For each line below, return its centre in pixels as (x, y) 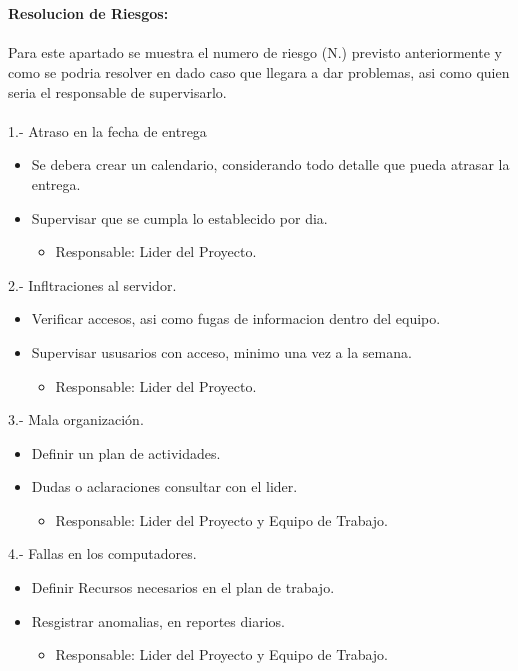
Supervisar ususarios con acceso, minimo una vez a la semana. (221, 351)
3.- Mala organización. (76, 419)
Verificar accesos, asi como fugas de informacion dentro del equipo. (236, 318)
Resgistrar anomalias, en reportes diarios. (158, 620)
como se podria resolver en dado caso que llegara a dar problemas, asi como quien (259, 71)
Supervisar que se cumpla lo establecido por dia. (179, 217)
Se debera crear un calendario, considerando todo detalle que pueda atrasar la (270, 164)
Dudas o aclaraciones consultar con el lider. (164, 486)
